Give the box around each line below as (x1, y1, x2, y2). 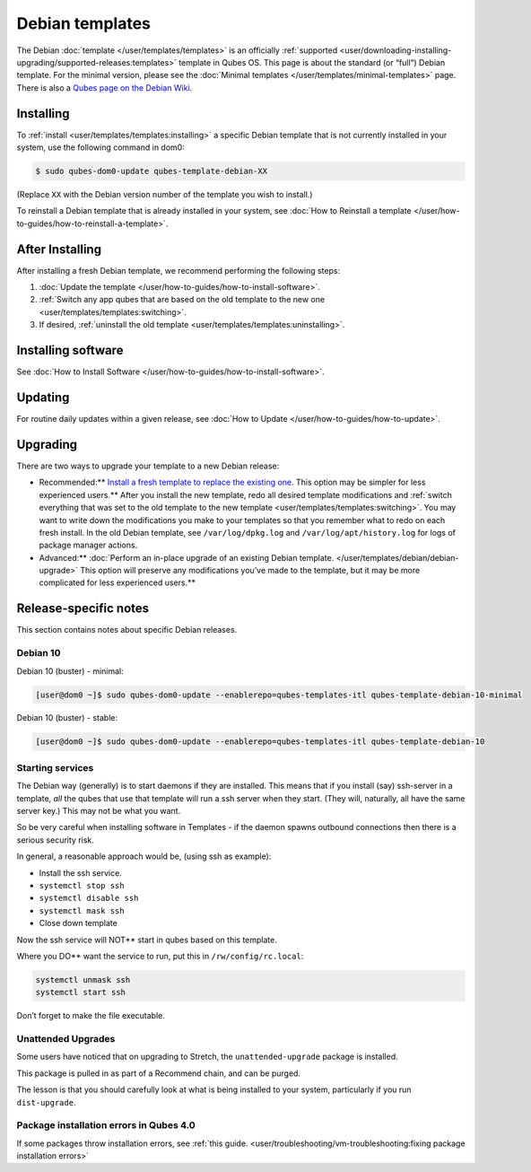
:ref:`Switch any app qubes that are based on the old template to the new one (39, 294, 326, 305)
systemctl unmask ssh (35, 975, 131, 984)
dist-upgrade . (16, 1097, 76, 1107)
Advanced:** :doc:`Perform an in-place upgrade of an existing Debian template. (39, 552, 335, 563)
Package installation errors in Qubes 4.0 (16, 1119, 196, 1132)
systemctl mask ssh (39, 905, 125, 915)
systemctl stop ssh (39, 880, 125, 890)
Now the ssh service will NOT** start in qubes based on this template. (16, 934, 277, 945)
